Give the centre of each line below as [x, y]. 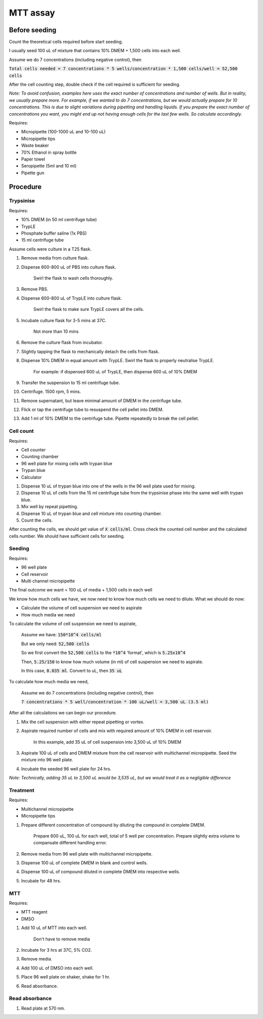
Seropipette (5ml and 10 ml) [49, 166]
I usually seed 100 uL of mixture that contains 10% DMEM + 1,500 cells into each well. [95, 51]
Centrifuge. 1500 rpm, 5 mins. [51, 392]
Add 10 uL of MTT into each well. [54, 928]
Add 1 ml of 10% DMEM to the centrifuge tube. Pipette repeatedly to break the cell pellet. [110, 418]
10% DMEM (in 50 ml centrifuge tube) [59, 220]
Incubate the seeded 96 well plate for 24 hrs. [66, 769]
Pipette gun [33, 173]
